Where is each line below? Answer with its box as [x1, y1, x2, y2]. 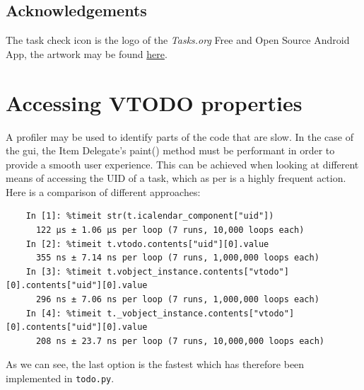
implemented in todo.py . [6, 371, 115, 386]
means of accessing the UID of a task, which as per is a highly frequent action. [6, 171, 346, 185]
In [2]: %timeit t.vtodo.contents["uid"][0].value [25, 239, 269, 249]
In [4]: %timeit [25, 308, 102, 319]
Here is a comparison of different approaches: [6, 184, 201, 199]
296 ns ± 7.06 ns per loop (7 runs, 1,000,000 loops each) [35, 294, 319, 305]
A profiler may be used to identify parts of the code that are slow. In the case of [6, 129, 353, 144]
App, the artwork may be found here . [6, 46, 168, 61]
